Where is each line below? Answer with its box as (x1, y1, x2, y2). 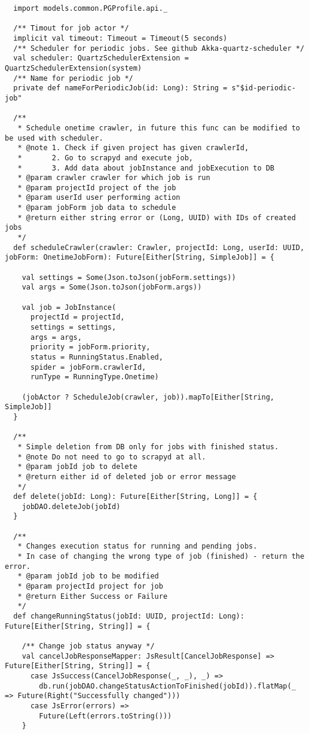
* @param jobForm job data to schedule (17, 203, 176, 212)
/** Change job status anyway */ (22, 642, 155, 650)
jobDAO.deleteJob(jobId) (22, 502, 121, 511)
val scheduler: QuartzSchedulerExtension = (13, 54, 189, 63)
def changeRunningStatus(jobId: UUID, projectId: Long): (13, 612, 244, 621)
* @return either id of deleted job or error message (17, 472, 236, 481)
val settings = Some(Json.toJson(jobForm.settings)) (22, 273, 236, 282)
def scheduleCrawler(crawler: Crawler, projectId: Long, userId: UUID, (13, 243, 305, 252)
